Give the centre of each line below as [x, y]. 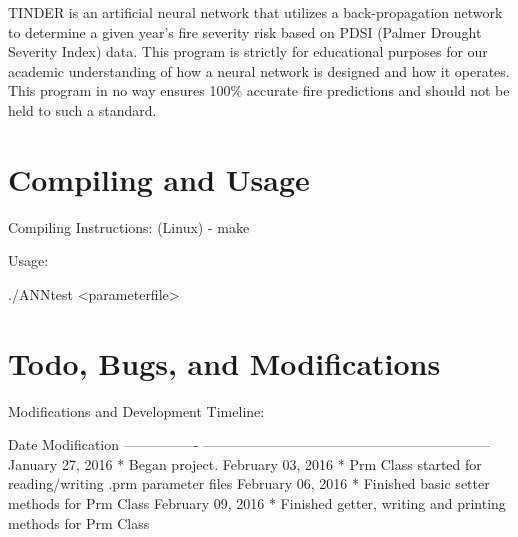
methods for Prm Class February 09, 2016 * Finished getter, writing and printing [257, 502]
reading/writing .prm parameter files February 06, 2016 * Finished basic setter [249, 483]
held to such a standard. [82, 109]
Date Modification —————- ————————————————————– [249, 444]
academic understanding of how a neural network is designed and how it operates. [259, 70]
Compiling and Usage [159, 178]
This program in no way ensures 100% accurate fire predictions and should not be [259, 90]
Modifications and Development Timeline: [136, 410]
